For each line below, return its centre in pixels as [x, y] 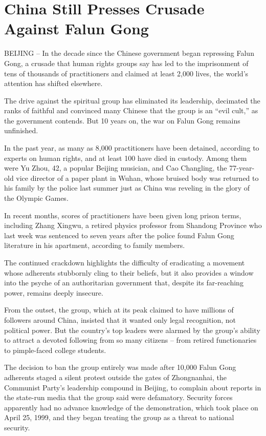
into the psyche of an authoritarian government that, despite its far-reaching [124, 283]
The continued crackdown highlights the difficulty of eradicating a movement [125, 262]
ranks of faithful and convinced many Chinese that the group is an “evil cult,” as [131, 110]
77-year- [242, 168]
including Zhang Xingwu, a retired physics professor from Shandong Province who [133, 225]
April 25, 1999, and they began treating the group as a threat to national [119, 417]
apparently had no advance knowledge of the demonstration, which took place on [131, 407]
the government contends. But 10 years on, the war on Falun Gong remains [122, 120]
